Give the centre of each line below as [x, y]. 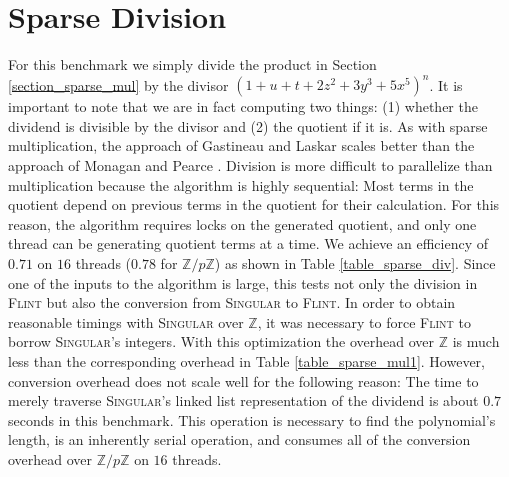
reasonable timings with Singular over [126, 321]
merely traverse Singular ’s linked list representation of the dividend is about [243, 400]
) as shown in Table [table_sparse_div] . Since [355, 262]
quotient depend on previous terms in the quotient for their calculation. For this [254, 204]
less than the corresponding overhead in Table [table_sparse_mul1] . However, [246, 360]
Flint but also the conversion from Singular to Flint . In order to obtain [232, 302]
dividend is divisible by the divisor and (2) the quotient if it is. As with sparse [248, 125]
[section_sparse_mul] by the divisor [118, 84]
